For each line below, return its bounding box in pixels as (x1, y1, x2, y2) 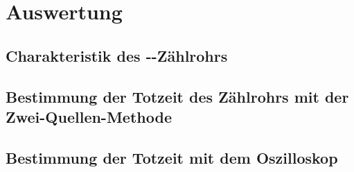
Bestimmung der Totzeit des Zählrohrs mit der (6, 85, 349, 107)
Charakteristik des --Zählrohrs (6, 44, 228, 66)
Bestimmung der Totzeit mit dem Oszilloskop (6, 146, 338, 168)
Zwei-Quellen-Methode (6, 105, 172, 127)
